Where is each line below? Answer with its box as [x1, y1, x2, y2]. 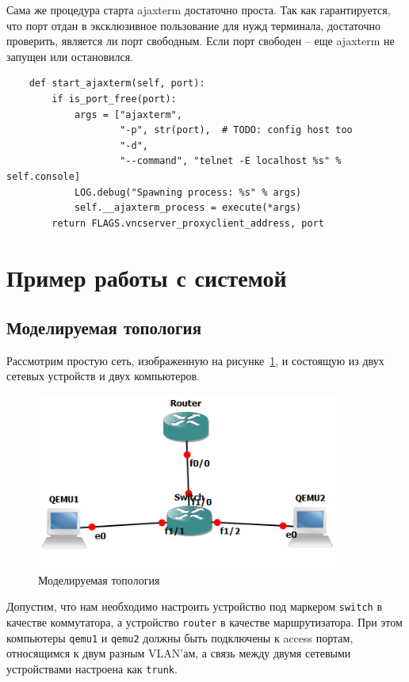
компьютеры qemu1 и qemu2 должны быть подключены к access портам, [6, 629, 354, 646]
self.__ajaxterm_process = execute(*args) [74, 202, 302, 214]
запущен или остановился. [6, 48, 134, 64]
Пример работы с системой [6, 261, 287, 293]
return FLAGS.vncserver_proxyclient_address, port [52, 217, 324, 229]
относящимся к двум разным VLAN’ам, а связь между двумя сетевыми [6, 645, 351, 661]
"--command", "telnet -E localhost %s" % [120, 155, 342, 167]
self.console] [6, 170, 81, 182]
